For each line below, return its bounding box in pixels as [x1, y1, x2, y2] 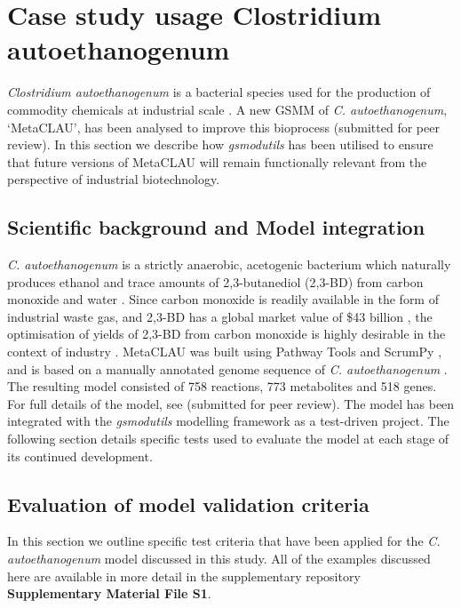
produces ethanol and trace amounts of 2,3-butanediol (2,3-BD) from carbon [7, 272, 424, 291]
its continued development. [7, 446, 153, 465]
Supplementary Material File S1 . [7, 584, 211, 603]
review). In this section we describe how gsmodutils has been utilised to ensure [7, 135, 433, 154]
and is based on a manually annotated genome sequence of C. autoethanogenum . [7, 359, 448, 378]
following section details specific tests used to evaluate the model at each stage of [7, 429, 449, 448]
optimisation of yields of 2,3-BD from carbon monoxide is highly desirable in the [7, 324, 446, 343]
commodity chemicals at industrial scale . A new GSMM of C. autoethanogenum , [7, 100, 448, 118]
